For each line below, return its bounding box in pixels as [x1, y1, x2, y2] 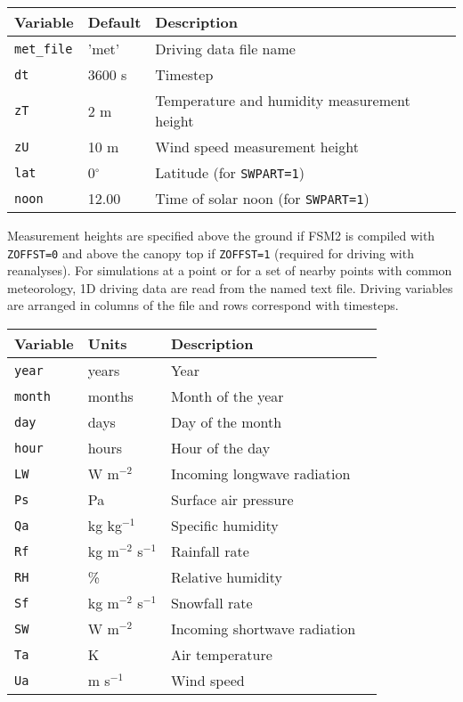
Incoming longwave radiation [170, 463, 351, 485]
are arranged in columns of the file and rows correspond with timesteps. [7, 296, 399, 314]
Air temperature [170, 644, 272, 665]
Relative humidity [170, 567, 283, 588]
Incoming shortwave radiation [170, 618, 356, 640]
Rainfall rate [170, 541, 249, 562]
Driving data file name [155, 38, 296, 59]
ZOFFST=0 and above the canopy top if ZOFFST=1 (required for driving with [7, 243, 414, 262]
